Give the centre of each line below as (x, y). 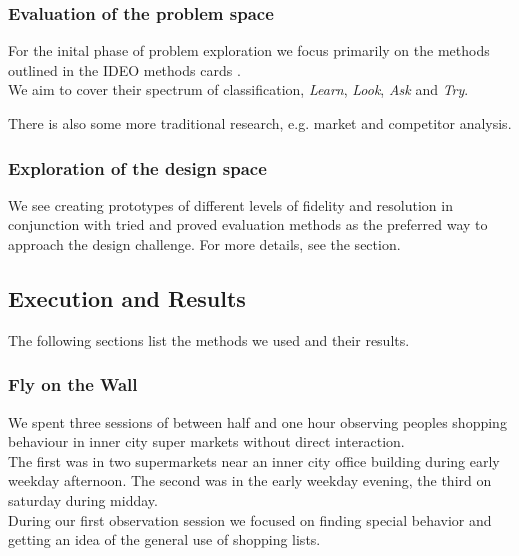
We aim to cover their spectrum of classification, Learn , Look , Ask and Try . (238, 89)
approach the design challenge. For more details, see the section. (204, 244)
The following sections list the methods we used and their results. (209, 339)
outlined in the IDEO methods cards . (124, 69)
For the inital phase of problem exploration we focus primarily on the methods (249, 50)
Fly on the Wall (73, 384)
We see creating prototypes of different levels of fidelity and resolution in (230, 204)
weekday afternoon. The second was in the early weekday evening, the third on (250, 480)
